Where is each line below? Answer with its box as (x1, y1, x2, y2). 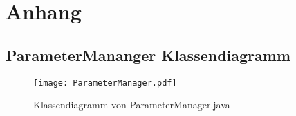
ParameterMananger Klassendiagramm (6, 44, 291, 65)
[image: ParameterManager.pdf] (33, 78, 177, 88)
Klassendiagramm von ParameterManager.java (33, 97, 230, 112)
